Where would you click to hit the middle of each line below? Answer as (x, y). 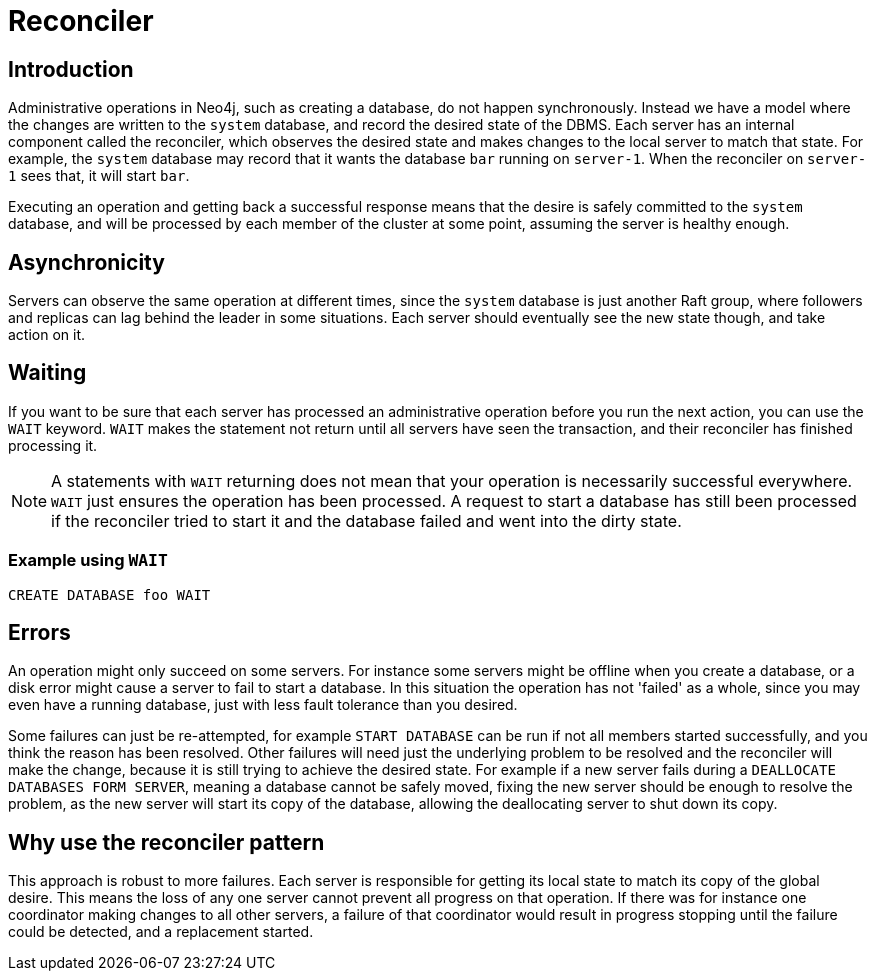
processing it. (53, 445)
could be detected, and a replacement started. (161, 932)
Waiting (47, 373)
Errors (39, 633)
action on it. (47, 335)
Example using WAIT (88, 560)
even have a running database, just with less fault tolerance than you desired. (263, 705)
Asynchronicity (86, 262)
